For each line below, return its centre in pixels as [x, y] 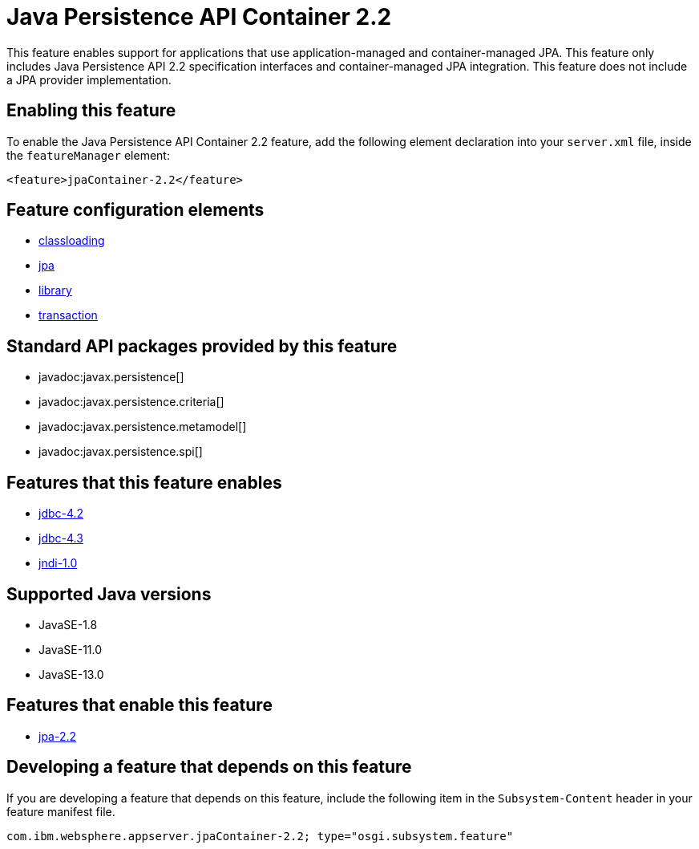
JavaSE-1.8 [68, 624]
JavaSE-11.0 [71, 649]
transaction [68, 315]
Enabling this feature [91, 111]
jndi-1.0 [58, 563]
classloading [72, 241]
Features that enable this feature [139, 705]
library [55, 290]
